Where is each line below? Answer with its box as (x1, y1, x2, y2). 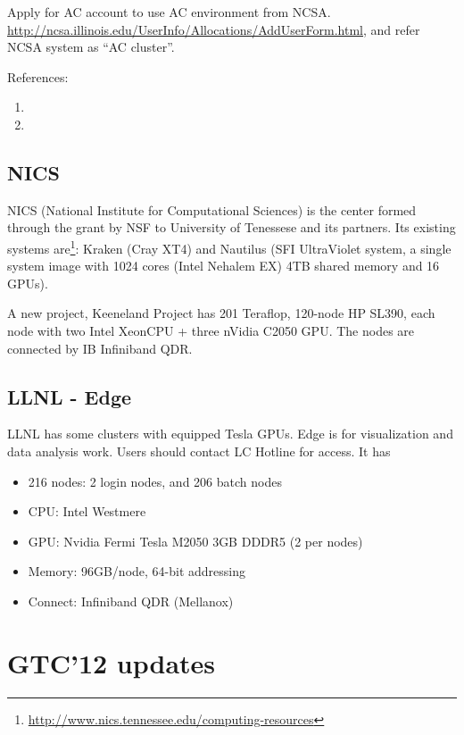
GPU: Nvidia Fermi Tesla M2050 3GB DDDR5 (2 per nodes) (28, 531, 363, 550)
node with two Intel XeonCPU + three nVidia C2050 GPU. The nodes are (7, 321, 415, 339)
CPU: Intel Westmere (28, 502, 146, 521)
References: (7, 67, 69, 86)
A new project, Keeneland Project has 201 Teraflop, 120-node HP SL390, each (7, 304, 435, 322)
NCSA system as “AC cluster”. (7, 38, 175, 56)
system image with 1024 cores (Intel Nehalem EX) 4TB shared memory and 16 (7, 256, 440, 275)
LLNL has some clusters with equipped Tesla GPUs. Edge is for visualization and (7, 424, 453, 443)
